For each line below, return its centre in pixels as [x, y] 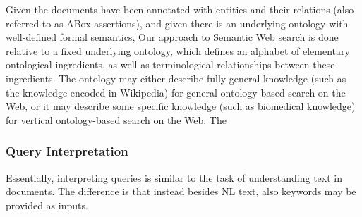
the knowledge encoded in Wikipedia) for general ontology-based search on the [176, 92]
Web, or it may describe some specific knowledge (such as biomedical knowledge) [181, 106]
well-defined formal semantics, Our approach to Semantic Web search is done [172, 37]
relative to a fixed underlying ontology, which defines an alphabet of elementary [178, 50]
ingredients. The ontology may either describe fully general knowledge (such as [176, 78]
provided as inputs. [47, 205]
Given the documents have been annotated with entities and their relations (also [180, 9]
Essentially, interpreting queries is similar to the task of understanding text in [174, 177]
